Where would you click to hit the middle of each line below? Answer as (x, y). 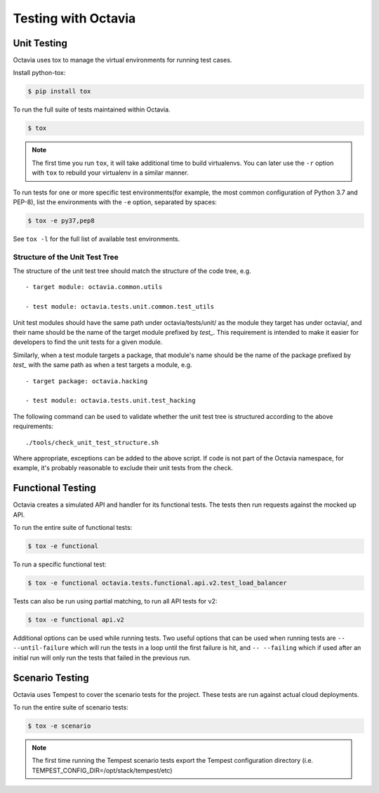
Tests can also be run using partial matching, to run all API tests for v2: (115, 601)
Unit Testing (40, 43)
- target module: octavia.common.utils (94, 287)
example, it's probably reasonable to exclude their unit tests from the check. (123, 468)
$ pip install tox (59, 92)
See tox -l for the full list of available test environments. (97, 239)
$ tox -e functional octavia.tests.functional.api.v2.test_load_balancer (157, 583)
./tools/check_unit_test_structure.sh (92, 442)
